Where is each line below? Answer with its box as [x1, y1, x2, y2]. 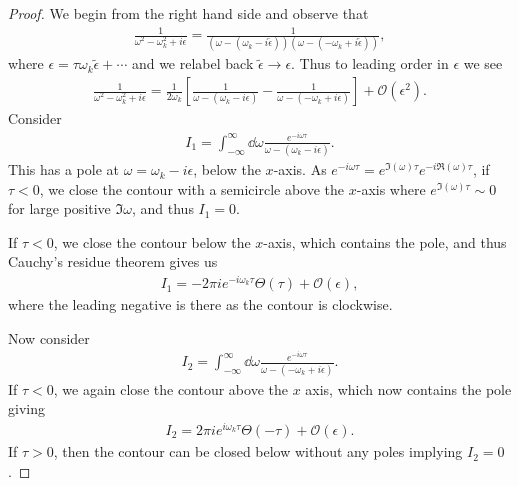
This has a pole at [8, 159, 119, 180]
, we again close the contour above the [53, 378, 288, 399]
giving [8, 398, 45, 419]
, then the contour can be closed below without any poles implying [53, 441, 463, 462]
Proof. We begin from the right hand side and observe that [8, 3, 369, 23]
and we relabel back [131, 53, 254, 74]
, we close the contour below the [53, 231, 251, 252]
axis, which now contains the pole [305, 378, 512, 399]
